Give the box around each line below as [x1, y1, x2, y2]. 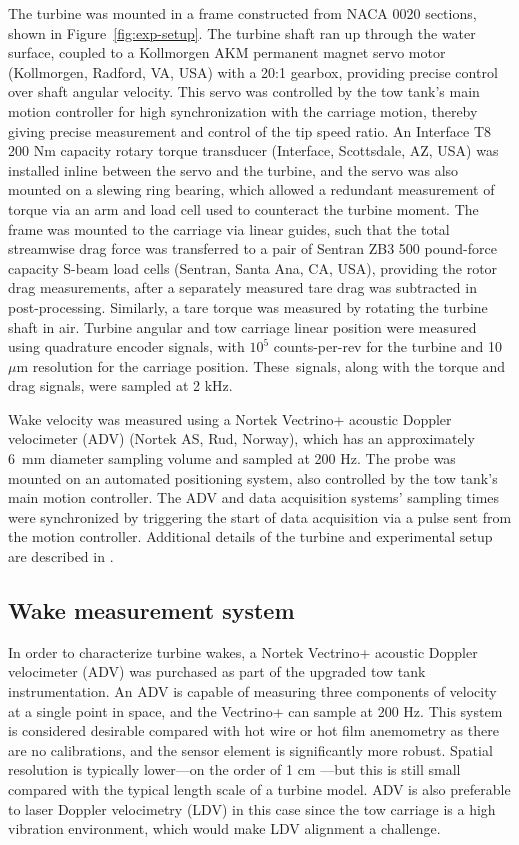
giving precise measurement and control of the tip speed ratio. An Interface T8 [8, 120, 492, 141]
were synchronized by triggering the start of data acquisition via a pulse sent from [8, 506, 512, 527]
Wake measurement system [8, 595, 295, 626]
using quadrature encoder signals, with [8, 336, 245, 357]
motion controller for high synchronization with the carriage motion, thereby [8, 100, 478, 121]
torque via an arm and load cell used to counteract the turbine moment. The [8, 198, 479, 219]
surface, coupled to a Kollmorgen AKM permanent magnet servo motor [8, 42, 446, 63]
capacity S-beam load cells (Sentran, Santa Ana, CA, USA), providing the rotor [8, 257, 498, 278]
